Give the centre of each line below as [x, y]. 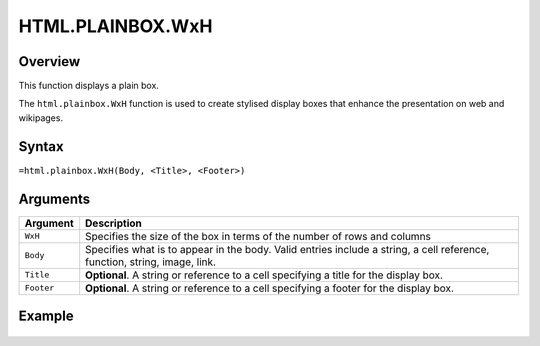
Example [46, 316]
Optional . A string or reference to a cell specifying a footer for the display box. [270, 288]
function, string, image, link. [151, 262]
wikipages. [41, 117]
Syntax [41, 146]
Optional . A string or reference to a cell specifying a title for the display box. [264, 275]
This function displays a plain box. [89, 86]
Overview [49, 61]
